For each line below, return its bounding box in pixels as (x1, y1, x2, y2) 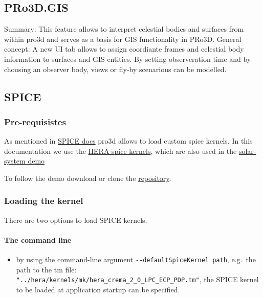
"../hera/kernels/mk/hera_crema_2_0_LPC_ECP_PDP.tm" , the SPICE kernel (16, 274, 259, 285)
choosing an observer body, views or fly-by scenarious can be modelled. (4, 63, 227, 74)
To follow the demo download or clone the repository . (4, 172, 171, 183)
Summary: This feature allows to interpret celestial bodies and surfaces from (4, 24, 244, 34)
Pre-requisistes (4, 115, 66, 128)
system (4, 155, 26, 166)
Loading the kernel (4, 194, 83, 207)
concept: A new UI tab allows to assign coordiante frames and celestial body (4, 43, 244, 54)
